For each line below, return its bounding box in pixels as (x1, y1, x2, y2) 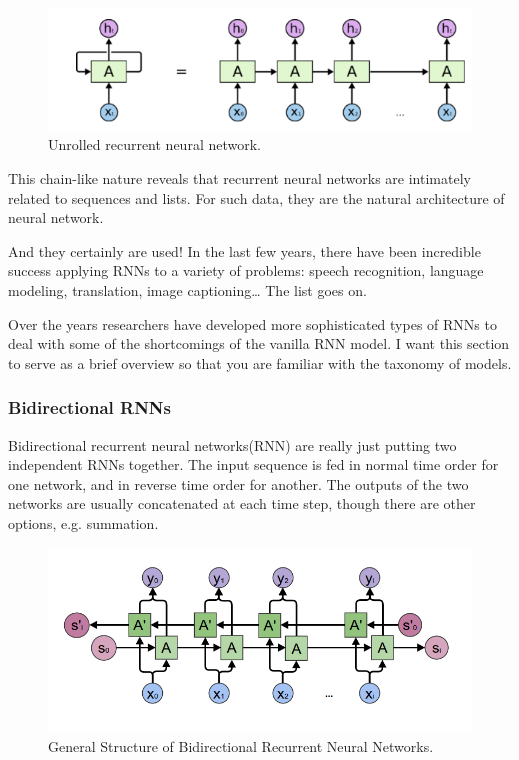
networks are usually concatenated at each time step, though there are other (8, 493, 476, 514)
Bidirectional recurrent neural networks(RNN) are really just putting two (8, 434, 457, 455)
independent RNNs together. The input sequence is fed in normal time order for (8, 454, 499, 475)
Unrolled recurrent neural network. (48, 134, 261, 155)
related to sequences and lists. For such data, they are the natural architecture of (8, 187, 505, 208)
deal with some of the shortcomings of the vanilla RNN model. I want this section (8, 333, 510, 354)
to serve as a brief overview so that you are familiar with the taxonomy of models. (8, 352, 512, 373)
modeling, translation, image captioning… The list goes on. (8, 279, 367, 300)
